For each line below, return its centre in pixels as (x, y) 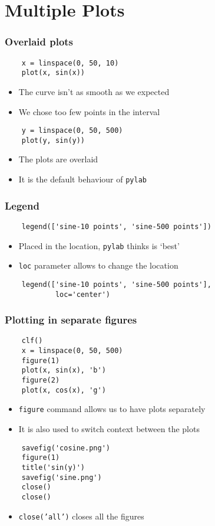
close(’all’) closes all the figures (81, 516)
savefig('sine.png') (62, 477)
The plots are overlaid (58, 159)
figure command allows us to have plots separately (112, 409)
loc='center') (82, 294)
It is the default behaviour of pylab (82, 179)
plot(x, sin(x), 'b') (64, 370)
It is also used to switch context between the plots (109, 428)
